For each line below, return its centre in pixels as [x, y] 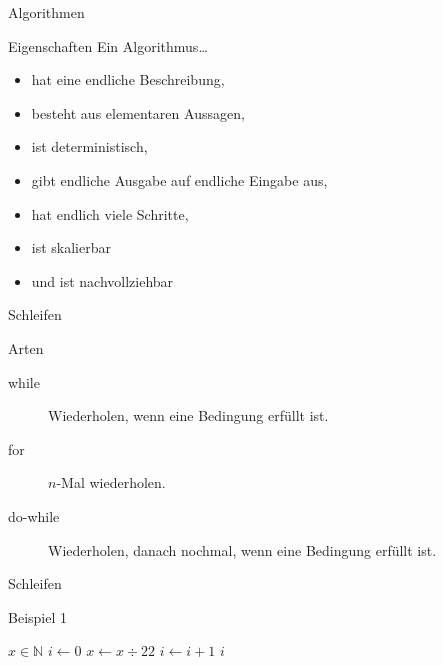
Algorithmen [46, 12]
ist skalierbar [71, 247]
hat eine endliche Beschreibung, [128, 79]
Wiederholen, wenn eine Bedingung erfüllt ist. [188, 415]
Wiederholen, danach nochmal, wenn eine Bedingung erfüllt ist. [242, 549]
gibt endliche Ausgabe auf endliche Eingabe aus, [179, 179]
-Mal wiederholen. [111, 482]
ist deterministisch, [89, 146]
